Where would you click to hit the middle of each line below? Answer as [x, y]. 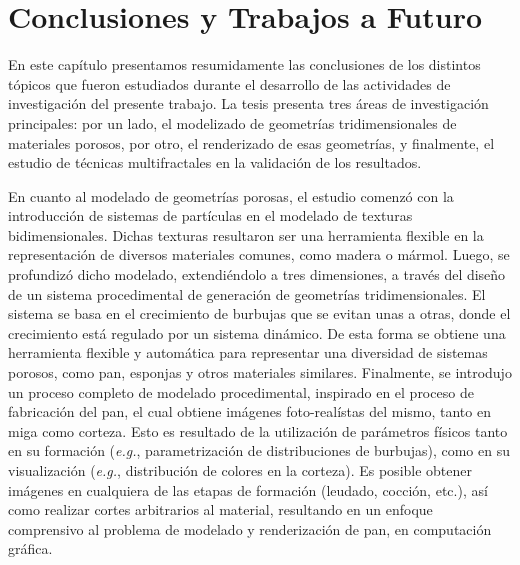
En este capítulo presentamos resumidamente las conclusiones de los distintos [244, 64]
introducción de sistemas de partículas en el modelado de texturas [210, 215]
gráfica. [30, 548]
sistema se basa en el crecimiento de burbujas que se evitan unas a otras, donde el [259, 313]
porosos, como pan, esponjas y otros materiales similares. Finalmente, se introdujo [260, 372]
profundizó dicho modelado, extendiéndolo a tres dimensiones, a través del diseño [257, 274]
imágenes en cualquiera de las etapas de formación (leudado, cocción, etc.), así [248, 489]
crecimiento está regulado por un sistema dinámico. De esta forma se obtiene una [257, 332]
